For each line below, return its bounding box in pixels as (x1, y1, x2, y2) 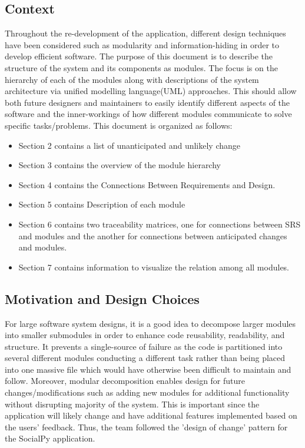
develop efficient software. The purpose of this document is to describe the (5, 50, 273, 62)
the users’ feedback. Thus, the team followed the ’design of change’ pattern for (5, 420, 288, 433)
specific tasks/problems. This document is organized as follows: (5, 119, 233, 131)
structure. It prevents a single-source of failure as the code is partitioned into (5, 340, 283, 352)
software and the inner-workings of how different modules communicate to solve (5, 108, 292, 120)
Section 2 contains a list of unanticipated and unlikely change (18, 139, 241, 151)
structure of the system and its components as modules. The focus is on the (5, 61, 278, 73)
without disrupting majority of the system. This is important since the (5, 397, 260, 410)
